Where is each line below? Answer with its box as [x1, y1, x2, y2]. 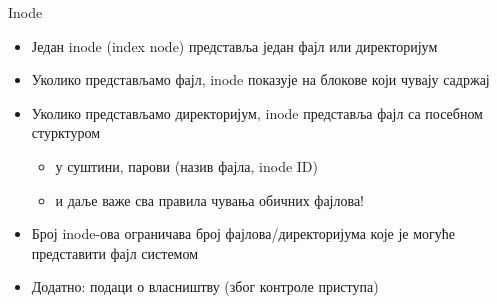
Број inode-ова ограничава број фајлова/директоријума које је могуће [31, 223, 456, 244]
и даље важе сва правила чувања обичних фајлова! [55, 189, 365, 210]
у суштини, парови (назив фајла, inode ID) [55, 155, 318, 176]
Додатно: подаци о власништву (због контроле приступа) [31, 276, 379, 297]
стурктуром [31, 122, 101, 143]
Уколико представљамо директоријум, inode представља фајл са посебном [31, 102, 483, 123]
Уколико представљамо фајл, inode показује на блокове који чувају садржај [31, 69, 490, 90]
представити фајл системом [31, 242, 199, 263]
